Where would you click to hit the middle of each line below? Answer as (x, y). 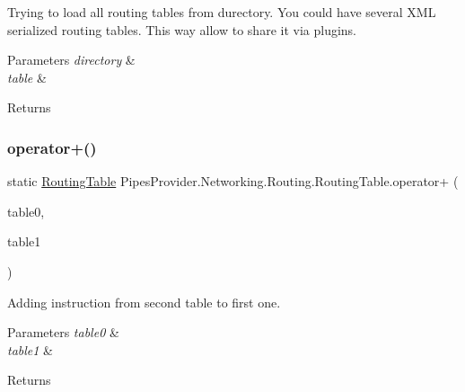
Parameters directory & (71, 60)
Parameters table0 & (63, 332)
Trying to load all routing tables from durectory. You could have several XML (222, 12)
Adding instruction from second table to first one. (144, 302)
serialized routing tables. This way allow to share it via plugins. (182, 29)
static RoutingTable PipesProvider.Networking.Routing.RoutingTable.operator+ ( (233, 181)
